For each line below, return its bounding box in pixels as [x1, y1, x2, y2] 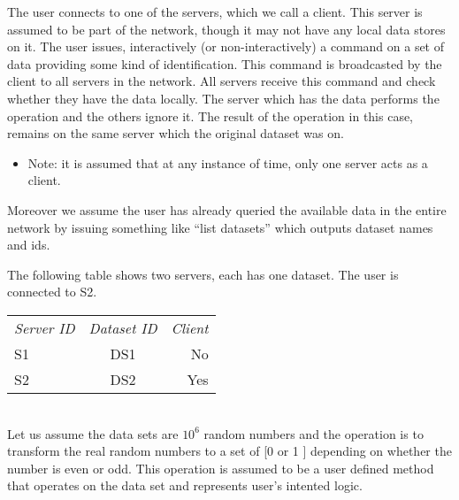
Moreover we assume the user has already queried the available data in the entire [7, 200, 447, 219]
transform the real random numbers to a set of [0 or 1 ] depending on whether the [7, 442, 452, 460]
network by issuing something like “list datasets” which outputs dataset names [7, 218, 433, 236]
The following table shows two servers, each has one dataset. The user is [7, 265, 399, 283]
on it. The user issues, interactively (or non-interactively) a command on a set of [7, 37, 445, 56]
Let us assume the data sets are [7, 424, 179, 442]
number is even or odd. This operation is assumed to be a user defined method [7, 458, 434, 477]
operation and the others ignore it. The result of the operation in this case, [7, 106, 414, 125]
